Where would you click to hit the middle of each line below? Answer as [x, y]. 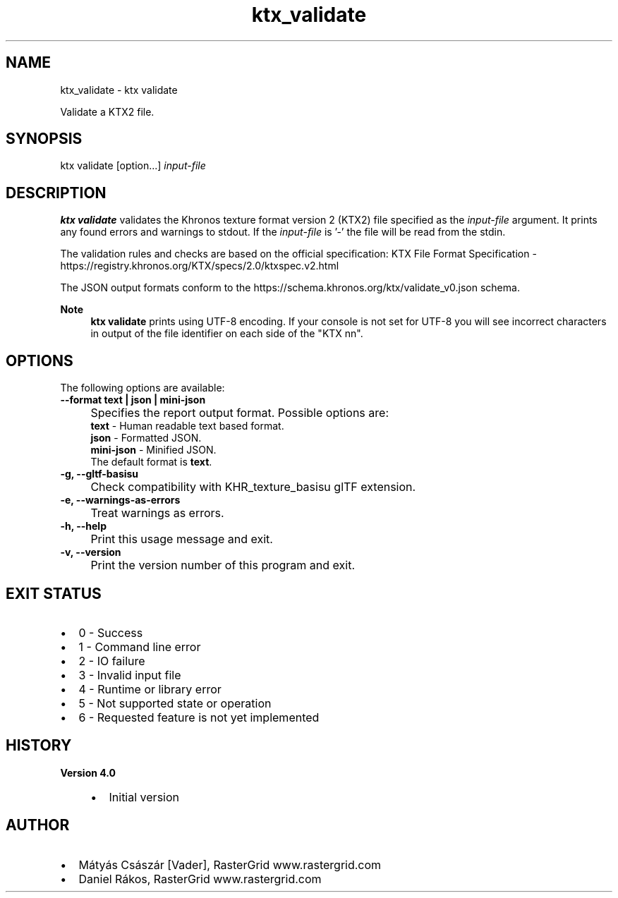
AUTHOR [38, 825]
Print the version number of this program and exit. [223, 565]
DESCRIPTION [56, 193]
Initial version [144, 797]
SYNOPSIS [44, 139]
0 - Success [111, 632]
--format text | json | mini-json [133, 400]
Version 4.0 [88, 772]
